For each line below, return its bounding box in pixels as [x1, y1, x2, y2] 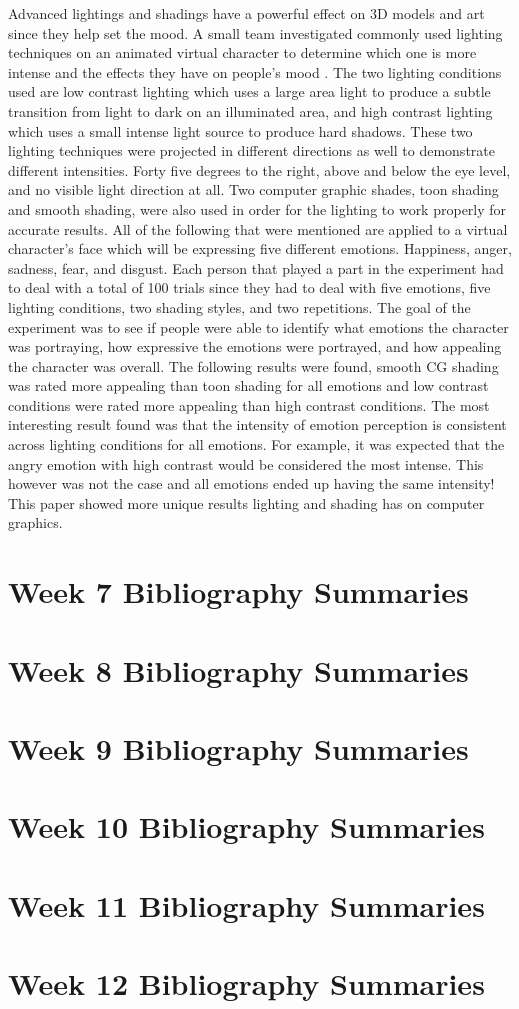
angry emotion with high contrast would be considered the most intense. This [8, 453, 484, 474]
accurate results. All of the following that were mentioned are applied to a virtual [8, 218, 508, 239]
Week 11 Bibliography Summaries [8, 884, 485, 925]
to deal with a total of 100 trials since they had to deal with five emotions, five [8, 277, 491, 298]
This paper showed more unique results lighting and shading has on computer [8, 492, 485, 513]
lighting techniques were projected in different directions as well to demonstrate [8, 140, 495, 161]
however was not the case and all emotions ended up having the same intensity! [8, 473, 495, 494]
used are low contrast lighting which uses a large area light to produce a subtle [8, 81, 491, 102]
